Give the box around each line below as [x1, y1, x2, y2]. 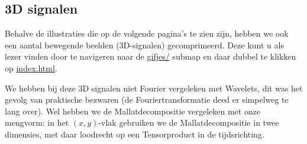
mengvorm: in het [5, 116, 69, 129]
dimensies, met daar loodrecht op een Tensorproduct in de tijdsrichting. [5, 127, 264, 140]
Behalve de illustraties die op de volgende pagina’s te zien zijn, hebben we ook [5, 27, 289, 40]
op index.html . [5, 61, 57, 74]
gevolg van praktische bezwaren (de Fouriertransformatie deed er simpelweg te [5, 93, 289, 106]
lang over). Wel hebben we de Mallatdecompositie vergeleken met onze [5, 104, 261, 117]
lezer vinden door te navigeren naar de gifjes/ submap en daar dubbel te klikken [5, 50, 296, 63]
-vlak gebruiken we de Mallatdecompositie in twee [98, 116, 279, 129]
